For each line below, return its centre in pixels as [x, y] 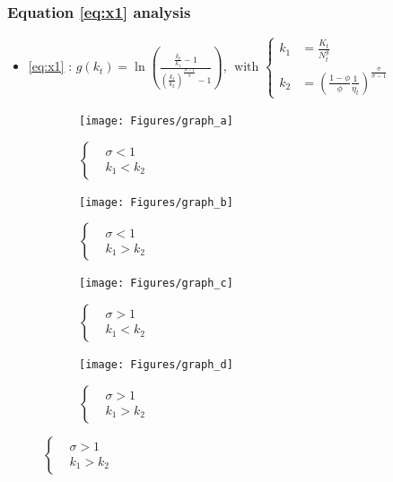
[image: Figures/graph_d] [156, 364]
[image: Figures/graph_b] [156, 202]
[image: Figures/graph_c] [156, 284]
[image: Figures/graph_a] [156, 120]
